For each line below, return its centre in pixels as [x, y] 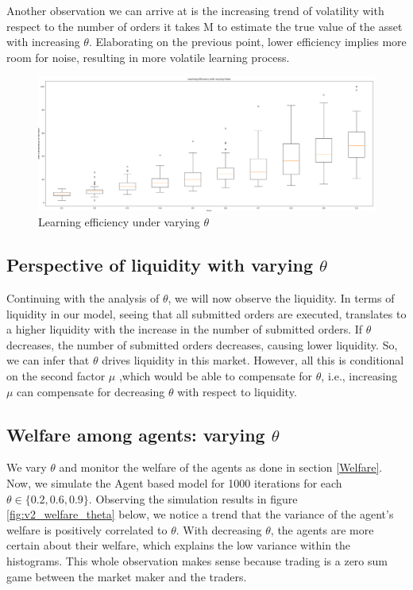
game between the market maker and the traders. [127, 576]
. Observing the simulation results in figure [193, 498]
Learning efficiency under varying [119, 222]
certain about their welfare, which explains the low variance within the [179, 545]
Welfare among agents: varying [136, 434]
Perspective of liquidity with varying [160, 265]
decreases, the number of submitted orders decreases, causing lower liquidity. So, [202, 344]
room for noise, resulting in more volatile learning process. [148, 57]
